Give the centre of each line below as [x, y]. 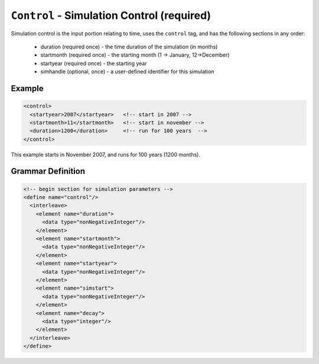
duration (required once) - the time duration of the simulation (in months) [129, 47]
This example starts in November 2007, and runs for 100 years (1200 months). [106, 154]
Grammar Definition [48, 171]
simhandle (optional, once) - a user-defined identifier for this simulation [127, 71]
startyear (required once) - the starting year [94, 63]
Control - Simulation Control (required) [111, 15]
